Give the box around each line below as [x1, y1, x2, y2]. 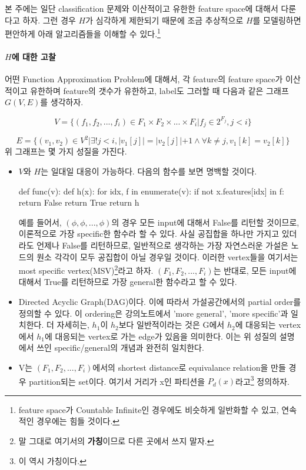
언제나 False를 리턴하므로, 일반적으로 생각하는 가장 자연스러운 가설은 [36, 239, 288, 251]
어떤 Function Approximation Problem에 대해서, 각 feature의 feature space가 [5, 73, 283, 85]
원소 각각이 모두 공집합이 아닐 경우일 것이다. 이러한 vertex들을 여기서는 [36, 250, 298, 263]
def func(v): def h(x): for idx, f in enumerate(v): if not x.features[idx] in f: [18, 184, 284, 197]
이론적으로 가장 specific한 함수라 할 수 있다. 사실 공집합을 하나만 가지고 [18, 227, 280, 240]
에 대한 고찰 [11, 51, 56, 63]
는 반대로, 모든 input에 [213, 264, 297, 276]
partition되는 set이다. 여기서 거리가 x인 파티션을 [29, 375, 205, 387]
